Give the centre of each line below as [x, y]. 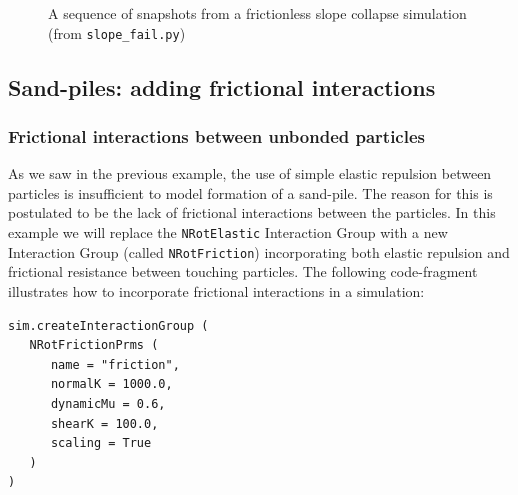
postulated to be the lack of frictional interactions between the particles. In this [252, 212]
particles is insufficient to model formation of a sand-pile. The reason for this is [250, 192]
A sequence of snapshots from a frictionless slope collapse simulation [257, 13]
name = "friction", [115, 364]
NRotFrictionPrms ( [94, 345]
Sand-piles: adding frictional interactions [222, 86]
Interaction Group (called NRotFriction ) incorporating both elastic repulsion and [259, 251]
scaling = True [101, 443]
